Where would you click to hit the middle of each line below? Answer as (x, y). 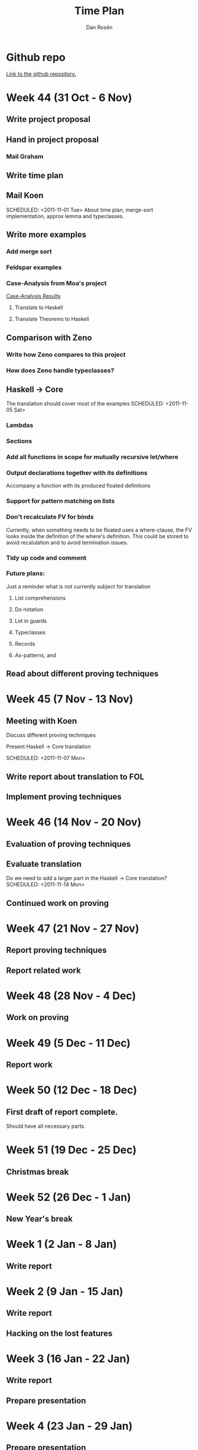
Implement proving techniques (64, 797)
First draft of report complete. (62, 1112)
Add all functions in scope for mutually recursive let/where (92, 457)
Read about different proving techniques (82, 674)
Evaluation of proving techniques (69, 844)
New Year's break (39, 1219)
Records (25, 643)
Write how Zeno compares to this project (66, 354)
